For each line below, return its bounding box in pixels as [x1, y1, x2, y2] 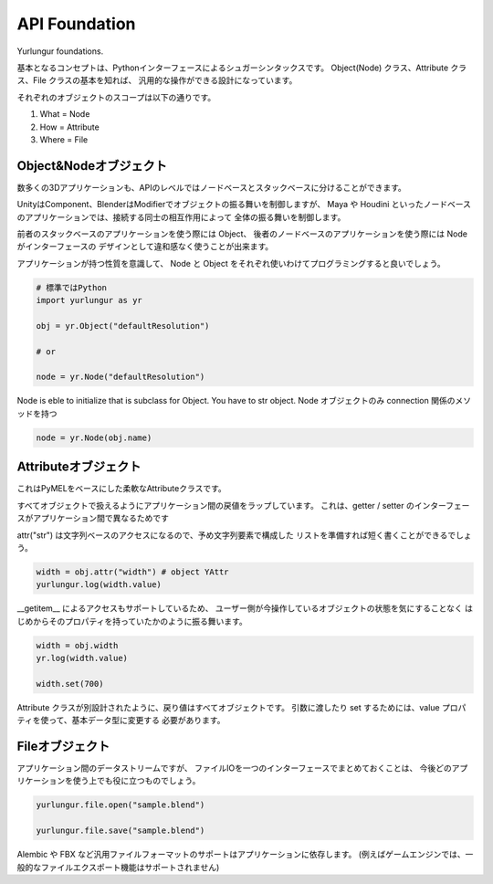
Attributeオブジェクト [16, 459, 142, 475]
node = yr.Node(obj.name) [36, 432, 152, 443]
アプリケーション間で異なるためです [32, 512, 169, 524]
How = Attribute [39, 121, 100, 132]
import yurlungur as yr [36, 295, 143, 306]
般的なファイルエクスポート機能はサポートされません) [16, 861, 220, 872]
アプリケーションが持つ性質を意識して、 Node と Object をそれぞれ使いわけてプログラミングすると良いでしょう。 [16, 258, 446, 268]
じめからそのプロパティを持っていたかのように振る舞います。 [16, 616, 248, 626]
